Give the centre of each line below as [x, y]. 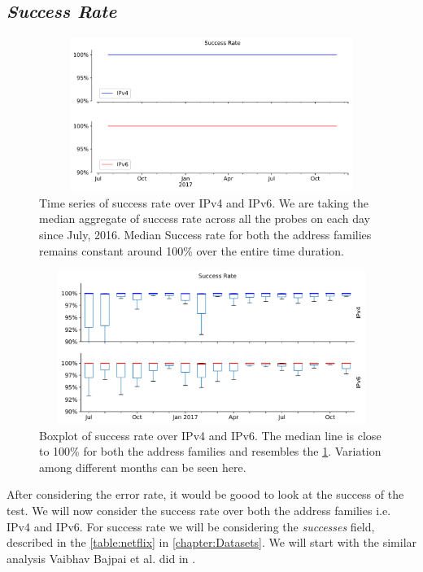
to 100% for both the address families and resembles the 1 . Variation [210, 451]
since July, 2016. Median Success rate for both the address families [205, 234]
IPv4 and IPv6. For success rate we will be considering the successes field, [191, 526]
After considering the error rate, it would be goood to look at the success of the [205, 494]
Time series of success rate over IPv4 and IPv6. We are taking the [204, 202]
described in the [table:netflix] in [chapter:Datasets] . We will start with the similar [212, 542]
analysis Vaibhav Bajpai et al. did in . [101, 558]
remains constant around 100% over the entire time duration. [192, 250]
